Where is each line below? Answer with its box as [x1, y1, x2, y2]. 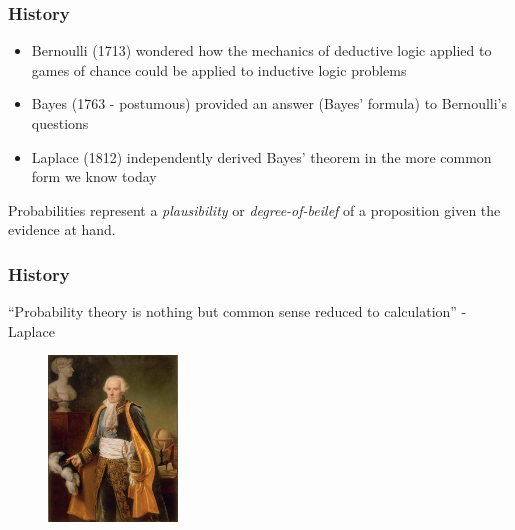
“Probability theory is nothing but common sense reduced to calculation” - [8, 301, 467, 322]
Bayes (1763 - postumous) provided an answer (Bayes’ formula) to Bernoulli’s [31, 93, 508, 114]
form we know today [31, 166, 157, 187]
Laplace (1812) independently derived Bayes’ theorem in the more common [31, 146, 492, 167]
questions [31, 113, 89, 133]
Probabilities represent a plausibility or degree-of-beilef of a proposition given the [8, 199, 501, 220]
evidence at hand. [8, 219, 116, 240]
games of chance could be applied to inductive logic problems [31, 59, 407, 80]
